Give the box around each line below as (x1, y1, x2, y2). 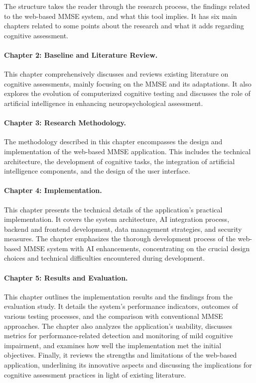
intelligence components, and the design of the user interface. (4, 166, 190, 176)
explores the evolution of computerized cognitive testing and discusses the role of (4, 88, 251, 98)
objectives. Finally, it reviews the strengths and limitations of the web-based (4, 350, 237, 360)
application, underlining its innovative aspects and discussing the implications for (4, 360, 252, 370)
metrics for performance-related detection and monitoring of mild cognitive (4, 330, 233, 341)
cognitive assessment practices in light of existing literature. (4, 369, 186, 380)
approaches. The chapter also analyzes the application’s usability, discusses (4, 320, 233, 331)
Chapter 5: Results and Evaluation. (4, 272, 128, 283)
